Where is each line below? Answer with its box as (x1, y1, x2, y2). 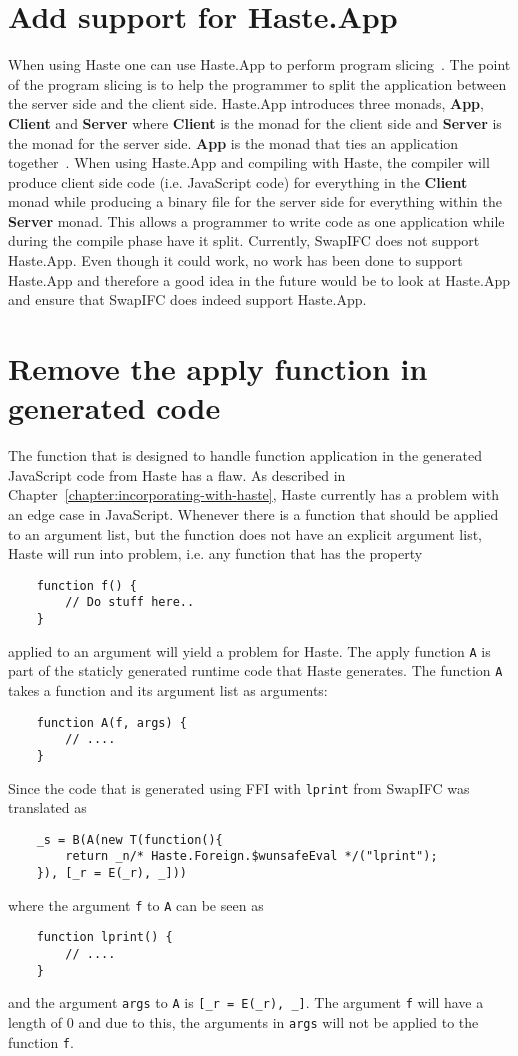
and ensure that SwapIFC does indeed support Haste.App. (8, 289, 367, 310)
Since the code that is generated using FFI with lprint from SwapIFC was (8, 777, 470, 798)
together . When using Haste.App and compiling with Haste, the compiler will (8, 152, 490, 173)
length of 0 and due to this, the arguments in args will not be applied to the (8, 1012, 479, 1033)
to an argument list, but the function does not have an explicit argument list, (8, 523, 482, 544)
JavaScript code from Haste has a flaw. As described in (8, 464, 346, 485)
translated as (8, 797, 87, 818)
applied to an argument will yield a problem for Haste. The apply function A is (8, 640, 491, 661)
